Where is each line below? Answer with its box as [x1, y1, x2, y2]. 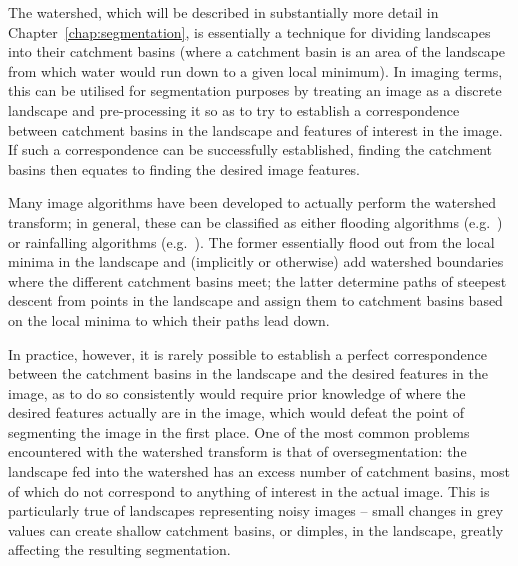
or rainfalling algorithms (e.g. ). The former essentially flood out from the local [8, 231, 495, 252]
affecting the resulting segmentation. [8, 539, 231, 560]
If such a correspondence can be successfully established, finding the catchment [8, 139, 492, 160]
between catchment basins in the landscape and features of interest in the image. [8, 119, 503, 140]
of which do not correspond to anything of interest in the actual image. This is [8, 480, 490, 501]
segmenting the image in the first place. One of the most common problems [8, 421, 470, 442]
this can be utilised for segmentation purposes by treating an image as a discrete [8, 80, 502, 101]
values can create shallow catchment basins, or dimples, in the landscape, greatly [8, 519, 504, 540]
